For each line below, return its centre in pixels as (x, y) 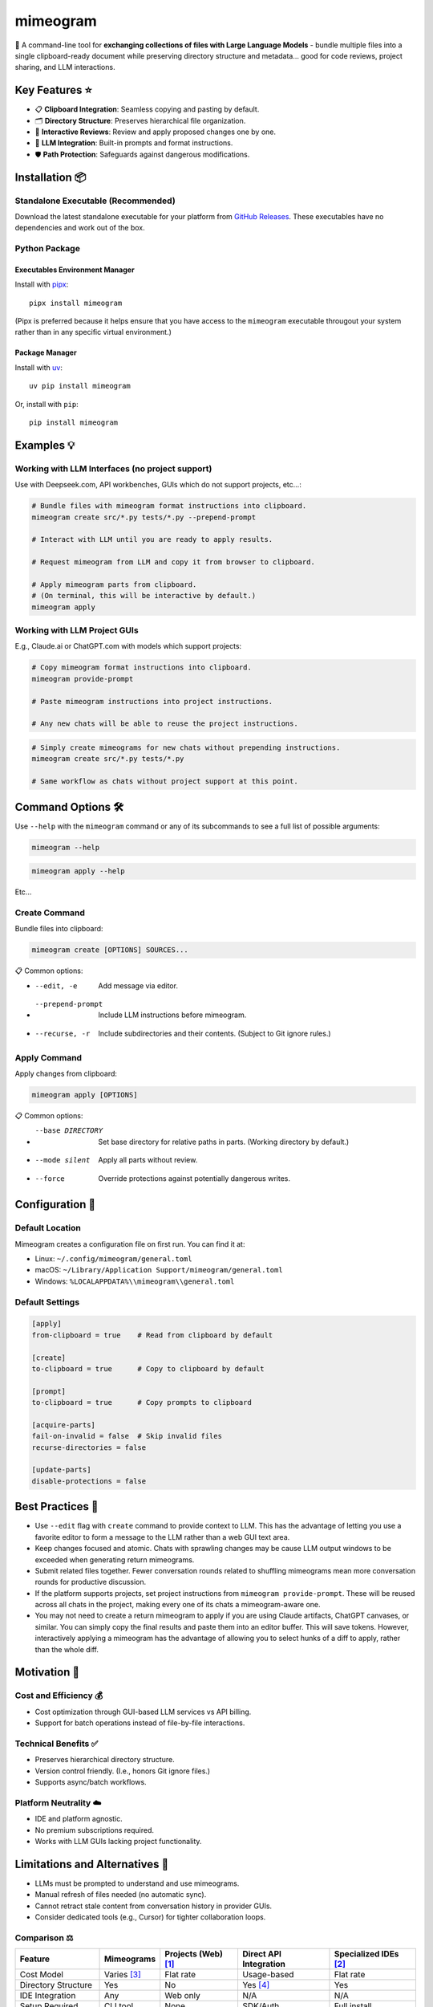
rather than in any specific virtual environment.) (93, 332)
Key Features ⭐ (53, 90)
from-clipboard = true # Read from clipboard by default (152, 1335)
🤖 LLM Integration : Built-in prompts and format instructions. (134, 143)
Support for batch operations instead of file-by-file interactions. (140, 1723)
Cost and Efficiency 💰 (59, 1696)
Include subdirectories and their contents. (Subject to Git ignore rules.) (215, 1033)
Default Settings (47, 1302)
